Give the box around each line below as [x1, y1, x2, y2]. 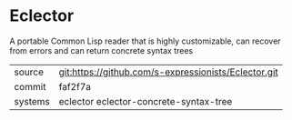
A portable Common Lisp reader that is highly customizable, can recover [9, 35, 281, 46]
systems [14, 95, 50, 107]
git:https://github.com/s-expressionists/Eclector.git [58, 65, 279, 78]
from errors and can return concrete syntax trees [9, 45, 194, 55]
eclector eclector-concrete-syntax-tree [58, 95, 233, 107]
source [14, 65, 44, 78]
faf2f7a [58, 80, 91, 93]
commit [14, 80, 46, 93]
